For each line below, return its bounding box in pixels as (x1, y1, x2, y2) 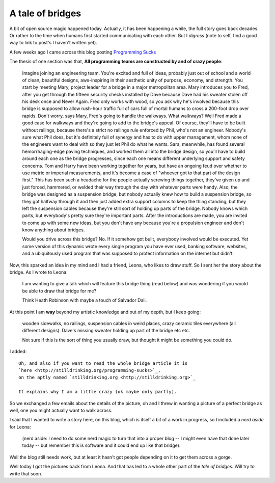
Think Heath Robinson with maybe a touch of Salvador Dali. (22, 297, 147, 303)
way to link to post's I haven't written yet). (9, 40, 98, 46)
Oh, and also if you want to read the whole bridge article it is (18, 360, 188, 366)
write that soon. (9, 470, 43, 476)
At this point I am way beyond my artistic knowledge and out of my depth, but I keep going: (9, 309, 201, 315)
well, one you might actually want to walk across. (9, 407, 113, 413)
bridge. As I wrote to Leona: (9, 269, 68, 275)
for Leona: (9, 423, 32, 430)
